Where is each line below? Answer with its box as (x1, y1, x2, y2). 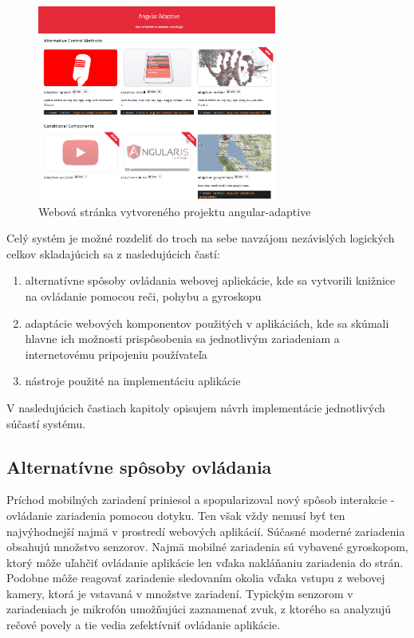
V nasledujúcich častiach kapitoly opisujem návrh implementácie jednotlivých (6, 399, 385, 415)
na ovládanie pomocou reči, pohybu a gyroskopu (25, 287, 262, 304)
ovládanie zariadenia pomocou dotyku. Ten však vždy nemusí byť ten (6, 506, 345, 523)
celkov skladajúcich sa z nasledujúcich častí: (6, 245, 220, 262)
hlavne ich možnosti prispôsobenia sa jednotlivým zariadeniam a (25, 330, 340, 347)
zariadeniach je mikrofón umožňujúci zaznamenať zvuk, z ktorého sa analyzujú (6, 601, 392, 617)
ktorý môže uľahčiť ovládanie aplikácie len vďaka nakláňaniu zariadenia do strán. (6, 553, 404, 570)
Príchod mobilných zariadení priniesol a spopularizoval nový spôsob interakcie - (6, 491, 395, 508)
